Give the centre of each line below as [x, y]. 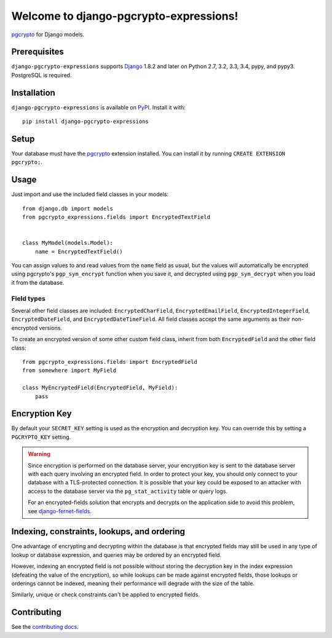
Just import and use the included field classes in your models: [90, 194]
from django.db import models [68, 208]
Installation [33, 93]
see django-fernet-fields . [60, 511]
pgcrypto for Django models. [48, 34]
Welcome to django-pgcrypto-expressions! [125, 16]
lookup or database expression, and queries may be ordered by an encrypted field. [116, 555]
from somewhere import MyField [69, 371]
